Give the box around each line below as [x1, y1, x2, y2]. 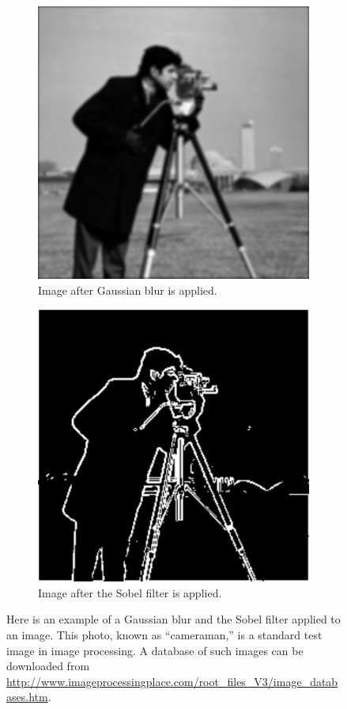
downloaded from [6, 658, 90, 674]
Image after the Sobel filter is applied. [38, 584, 222, 600]
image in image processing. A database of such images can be [6, 642, 304, 658]
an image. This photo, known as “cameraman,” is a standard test [6, 626, 322, 642]
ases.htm [6, 688, 48, 705]
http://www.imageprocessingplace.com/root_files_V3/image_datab [6, 673, 338, 689]
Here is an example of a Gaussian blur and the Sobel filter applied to [6, 611, 341, 627]
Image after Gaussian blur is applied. [38, 281, 217, 298]
